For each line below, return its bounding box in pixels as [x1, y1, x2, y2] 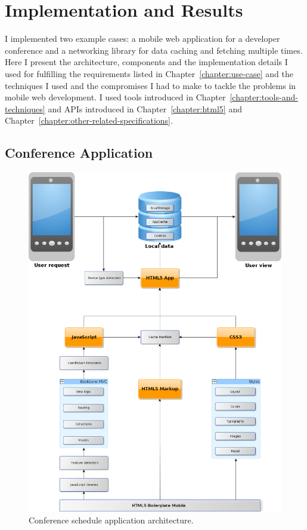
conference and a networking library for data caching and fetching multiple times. [5, 44, 303, 56]
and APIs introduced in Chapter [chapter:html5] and [48, 102, 242, 115]
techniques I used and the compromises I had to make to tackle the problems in [5, 79, 296, 91]
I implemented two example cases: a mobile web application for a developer [5, 32, 280, 45]
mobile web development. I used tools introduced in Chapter [5, 91, 226, 103]
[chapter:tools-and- [230, 91, 298, 103]
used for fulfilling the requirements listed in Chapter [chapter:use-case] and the [5, 67, 293, 79]
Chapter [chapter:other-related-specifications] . [5, 114, 173, 127]
